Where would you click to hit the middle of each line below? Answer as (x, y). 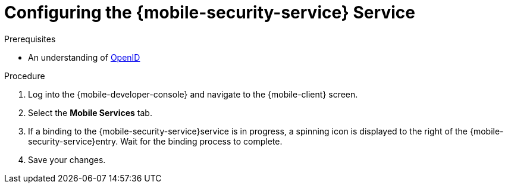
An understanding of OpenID (84, 57)
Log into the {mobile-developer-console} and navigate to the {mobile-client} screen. (193, 94)
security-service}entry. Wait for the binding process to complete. (155, 141)
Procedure (25, 76)
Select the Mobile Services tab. (90, 112)
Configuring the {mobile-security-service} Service (210, 12)
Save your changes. (67, 159)
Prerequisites (30, 39)
